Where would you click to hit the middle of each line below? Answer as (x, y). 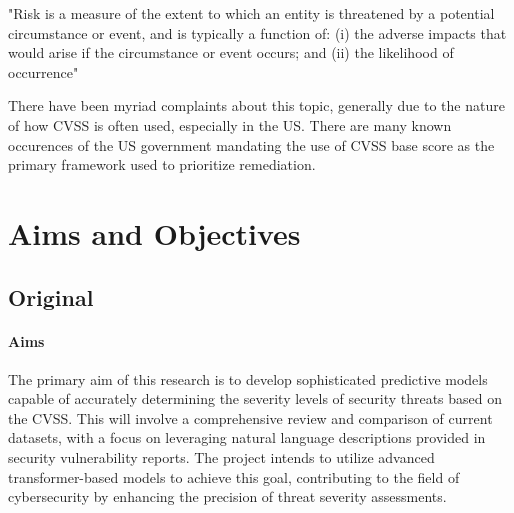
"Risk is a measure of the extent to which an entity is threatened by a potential (251, 13)
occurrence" (43, 71)
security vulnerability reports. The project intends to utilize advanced (221, 457)
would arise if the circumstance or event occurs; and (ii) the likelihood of (231, 52)
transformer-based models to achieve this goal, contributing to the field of (234, 476)
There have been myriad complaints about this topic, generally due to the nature (256, 105)
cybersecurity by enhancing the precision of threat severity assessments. (227, 496)
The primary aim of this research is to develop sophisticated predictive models (248, 378)
